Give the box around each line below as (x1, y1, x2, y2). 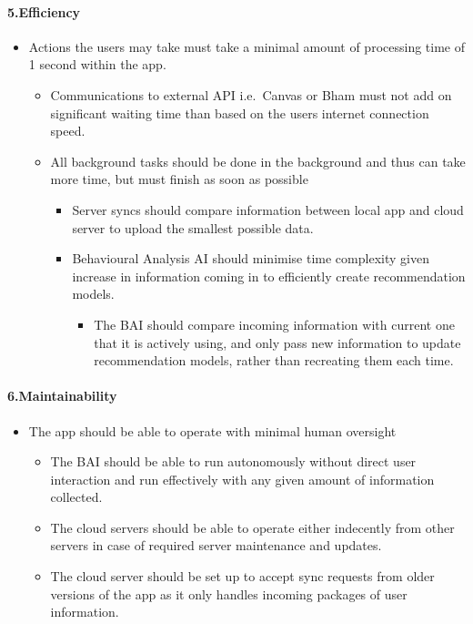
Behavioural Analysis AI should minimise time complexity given (72, 249, 429, 268)
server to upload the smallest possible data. (72, 218, 314, 237)
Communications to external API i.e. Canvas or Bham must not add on (50, 85, 452, 104)
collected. (50, 487, 103, 506)
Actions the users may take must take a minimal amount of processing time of (28, 36, 465, 56)
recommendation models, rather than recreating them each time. (94, 351, 454, 370)
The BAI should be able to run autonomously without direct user (50, 452, 417, 471)
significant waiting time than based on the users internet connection (50, 103, 429, 122)
